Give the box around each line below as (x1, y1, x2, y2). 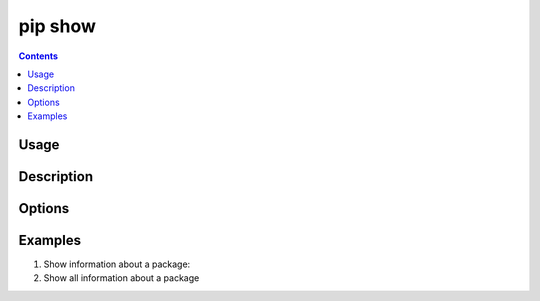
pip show (18, 15, 97, 37)
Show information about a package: (43, 258, 191, 270)
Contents (18, 50, 59, 62)
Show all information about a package (43, 272, 200, 284)
